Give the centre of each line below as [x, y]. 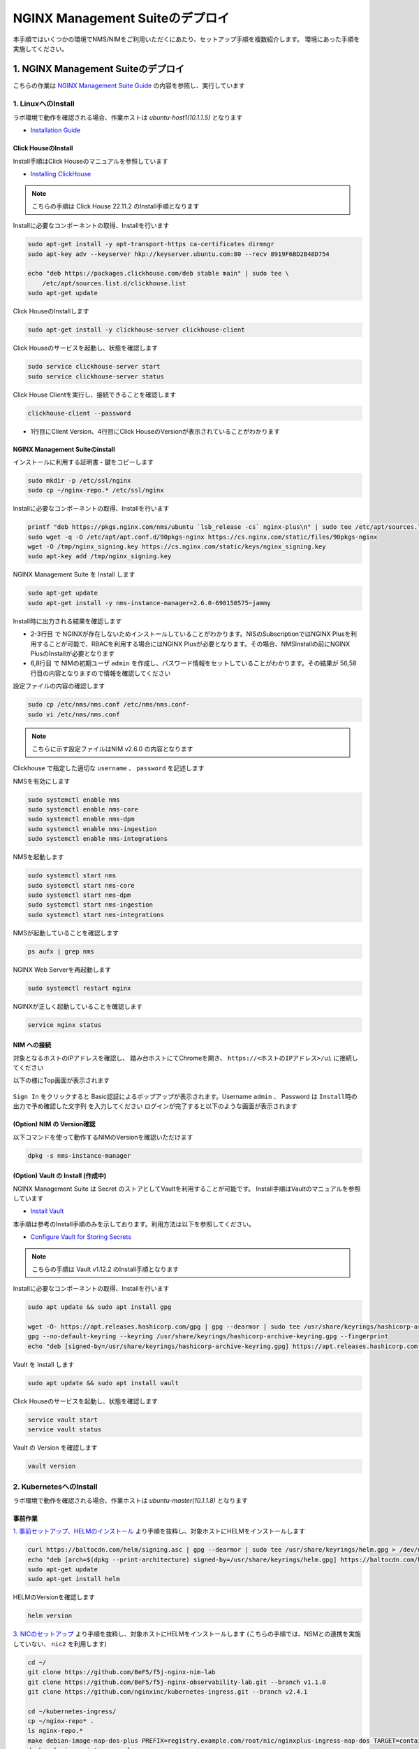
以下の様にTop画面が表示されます [61, 1080]
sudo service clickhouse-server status [96, 376]
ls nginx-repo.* [56, 1731]
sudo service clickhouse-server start [94, 367]
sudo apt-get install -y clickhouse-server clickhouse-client [136, 330]
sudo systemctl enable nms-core [83, 809]
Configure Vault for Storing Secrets [81, 1237]
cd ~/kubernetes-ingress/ [72, 1711]
